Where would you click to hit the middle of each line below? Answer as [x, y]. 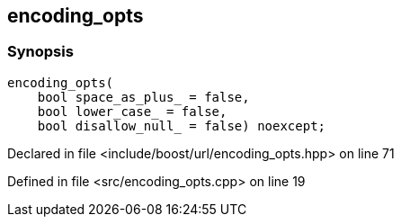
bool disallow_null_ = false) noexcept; [182, 125]
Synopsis [40, 52]
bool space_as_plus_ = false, [143, 97]
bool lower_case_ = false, [132, 111]
